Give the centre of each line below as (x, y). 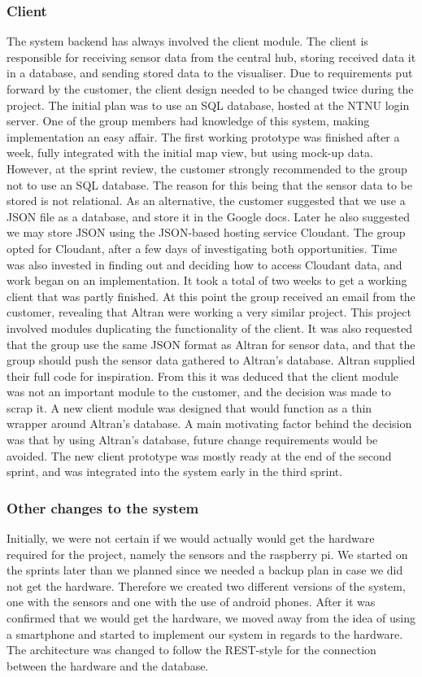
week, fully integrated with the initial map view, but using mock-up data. (190, 153)
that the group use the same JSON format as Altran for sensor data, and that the (211, 344)
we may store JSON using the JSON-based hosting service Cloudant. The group (206, 232)
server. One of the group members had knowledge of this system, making (188, 121)
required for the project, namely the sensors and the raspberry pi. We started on (207, 554)
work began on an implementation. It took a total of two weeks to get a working (207, 280)
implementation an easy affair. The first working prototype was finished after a (203, 136)
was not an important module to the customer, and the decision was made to (199, 392)
